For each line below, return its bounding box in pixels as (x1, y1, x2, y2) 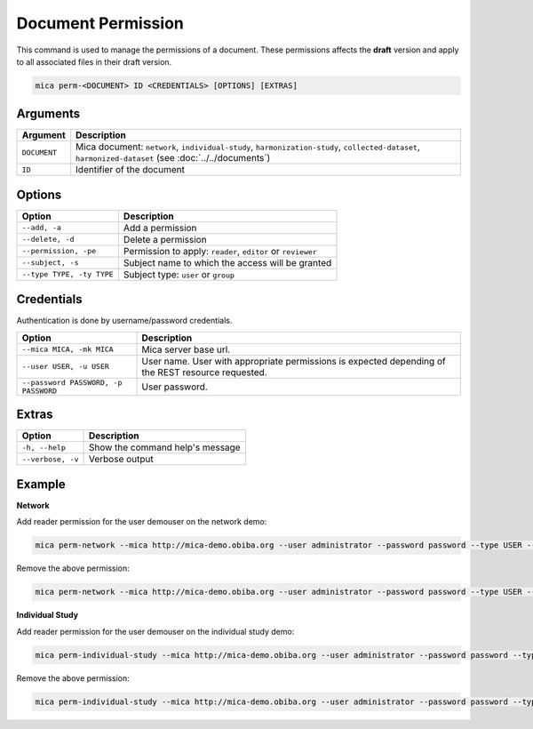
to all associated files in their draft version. (16, 56, 172, 67)
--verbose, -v (21, 454, 79, 464)
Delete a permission (123, 233, 208, 245)
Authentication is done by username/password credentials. (16, 316, 233, 326)
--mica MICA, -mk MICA (21, 345, 115, 355)
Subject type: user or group (123, 268, 235, 280)
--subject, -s (21, 258, 79, 268)
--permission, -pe (21, 246, 97, 256)
